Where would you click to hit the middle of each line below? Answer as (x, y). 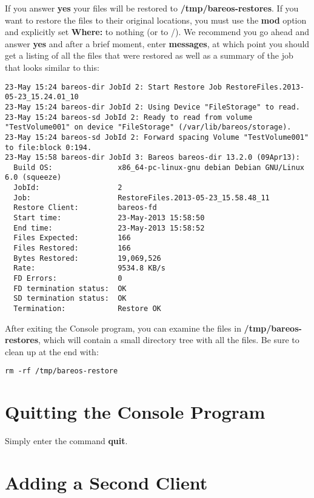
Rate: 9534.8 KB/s (89, 268)
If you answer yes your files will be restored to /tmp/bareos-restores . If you (152, 8)
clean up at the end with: (52, 351)
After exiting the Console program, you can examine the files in (123, 328)
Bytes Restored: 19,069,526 (87, 258)
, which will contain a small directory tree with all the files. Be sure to (169, 340)
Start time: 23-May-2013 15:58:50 (109, 218)
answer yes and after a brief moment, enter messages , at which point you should (157, 43)
